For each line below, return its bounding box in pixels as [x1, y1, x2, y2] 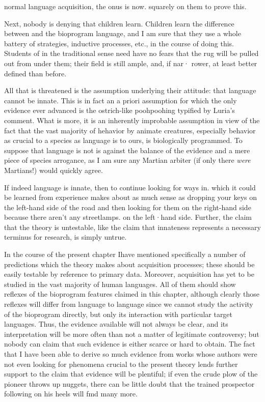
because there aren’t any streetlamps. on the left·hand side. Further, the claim [4, 212, 252, 222]
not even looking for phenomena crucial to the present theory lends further [4, 358, 238, 369]
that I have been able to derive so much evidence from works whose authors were [4, 349, 257, 359]
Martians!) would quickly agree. [4, 164, 103, 175]
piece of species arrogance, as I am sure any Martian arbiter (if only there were [4, 155, 251, 165]
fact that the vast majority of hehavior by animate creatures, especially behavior [4, 125, 256, 135]
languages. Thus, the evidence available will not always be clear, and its [4, 319, 228, 329]
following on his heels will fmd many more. [4, 388, 138, 399]
